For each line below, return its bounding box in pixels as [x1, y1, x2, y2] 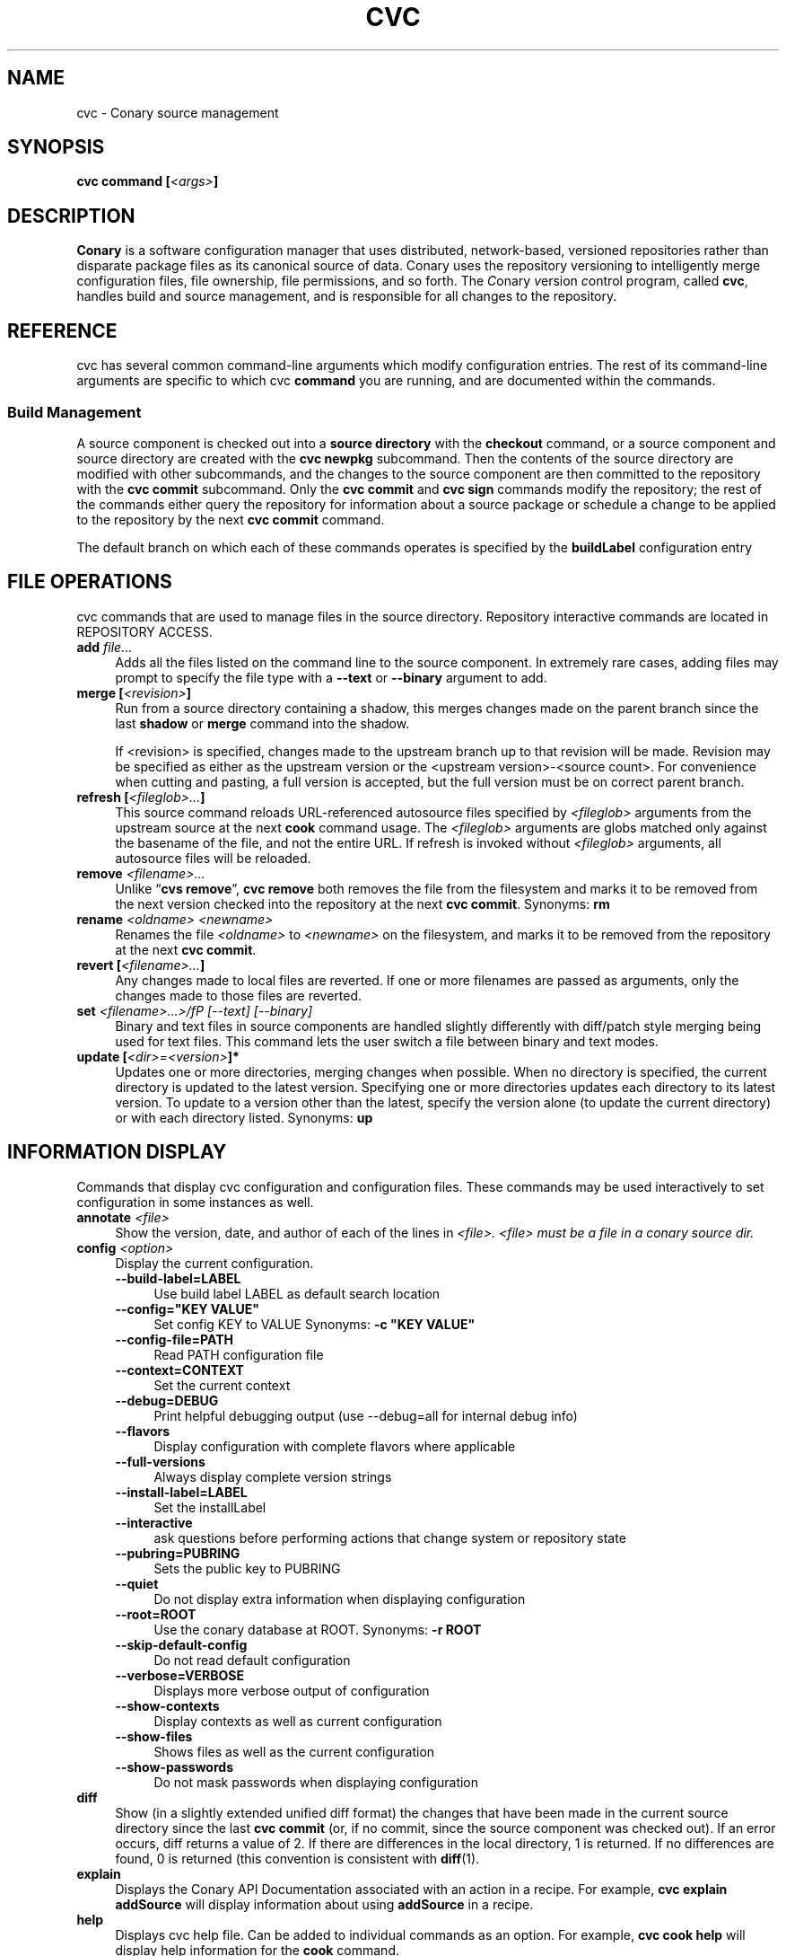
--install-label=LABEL [115, 1484, 248, 1500]
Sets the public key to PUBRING [153, 1560, 341, 1576]
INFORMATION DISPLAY [7, 1141, 227, 1164]
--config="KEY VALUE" [115, 1300, 259, 1317]
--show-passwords [115, 1758, 233, 1775]
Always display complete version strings [153, 1468, 392, 1485]
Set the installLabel [153, 1499, 266, 1515]
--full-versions [115, 1453, 205, 1469]
